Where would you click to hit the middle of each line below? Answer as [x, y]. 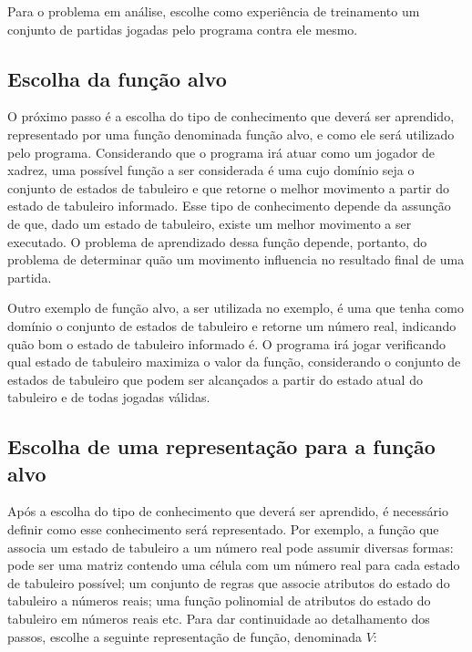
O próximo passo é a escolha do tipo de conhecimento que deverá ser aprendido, [231, 116]
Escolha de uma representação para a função [221, 446]
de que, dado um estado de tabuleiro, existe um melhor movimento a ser [210, 223]
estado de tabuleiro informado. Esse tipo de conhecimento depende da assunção [229, 206]
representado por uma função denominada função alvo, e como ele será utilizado [231, 134]
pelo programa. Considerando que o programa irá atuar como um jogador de [221, 152]
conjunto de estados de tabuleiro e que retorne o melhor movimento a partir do [228, 187]
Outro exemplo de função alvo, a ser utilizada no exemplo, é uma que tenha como [236, 308]
